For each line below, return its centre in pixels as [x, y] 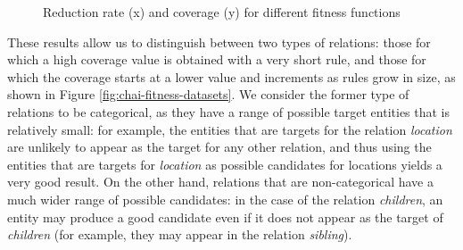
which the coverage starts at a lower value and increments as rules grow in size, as [231, 76]
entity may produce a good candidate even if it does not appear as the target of [225, 217]
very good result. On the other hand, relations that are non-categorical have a [220, 182]
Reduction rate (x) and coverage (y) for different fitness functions [222, 12]
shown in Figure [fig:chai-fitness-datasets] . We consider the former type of [208, 94]
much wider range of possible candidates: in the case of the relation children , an [225, 199]
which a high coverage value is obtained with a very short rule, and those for [217, 59]
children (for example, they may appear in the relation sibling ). [180, 234]
